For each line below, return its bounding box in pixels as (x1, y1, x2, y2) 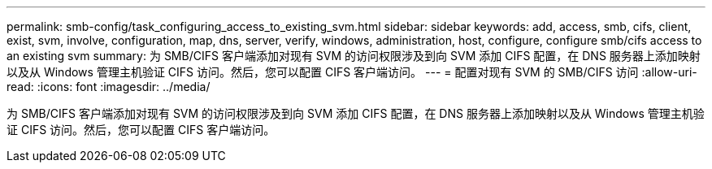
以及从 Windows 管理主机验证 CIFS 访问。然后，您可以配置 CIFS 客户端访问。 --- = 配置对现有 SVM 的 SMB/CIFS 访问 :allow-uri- (7, 65, 697, 79)
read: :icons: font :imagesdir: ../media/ (7, 80, 211, 93)
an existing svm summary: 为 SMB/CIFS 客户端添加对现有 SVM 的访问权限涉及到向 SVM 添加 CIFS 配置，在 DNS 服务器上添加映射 (7, 49, 701, 63)
